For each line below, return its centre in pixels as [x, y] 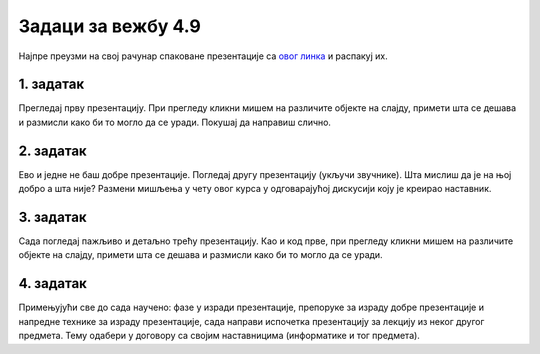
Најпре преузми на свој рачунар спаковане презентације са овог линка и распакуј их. [203, 56]
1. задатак [51, 84]
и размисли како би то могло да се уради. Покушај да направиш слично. [175, 122]
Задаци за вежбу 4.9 [110, 26]
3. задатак [52, 216]
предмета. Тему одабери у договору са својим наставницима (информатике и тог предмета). [219, 336]
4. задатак [52, 283]
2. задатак [52, 150]
